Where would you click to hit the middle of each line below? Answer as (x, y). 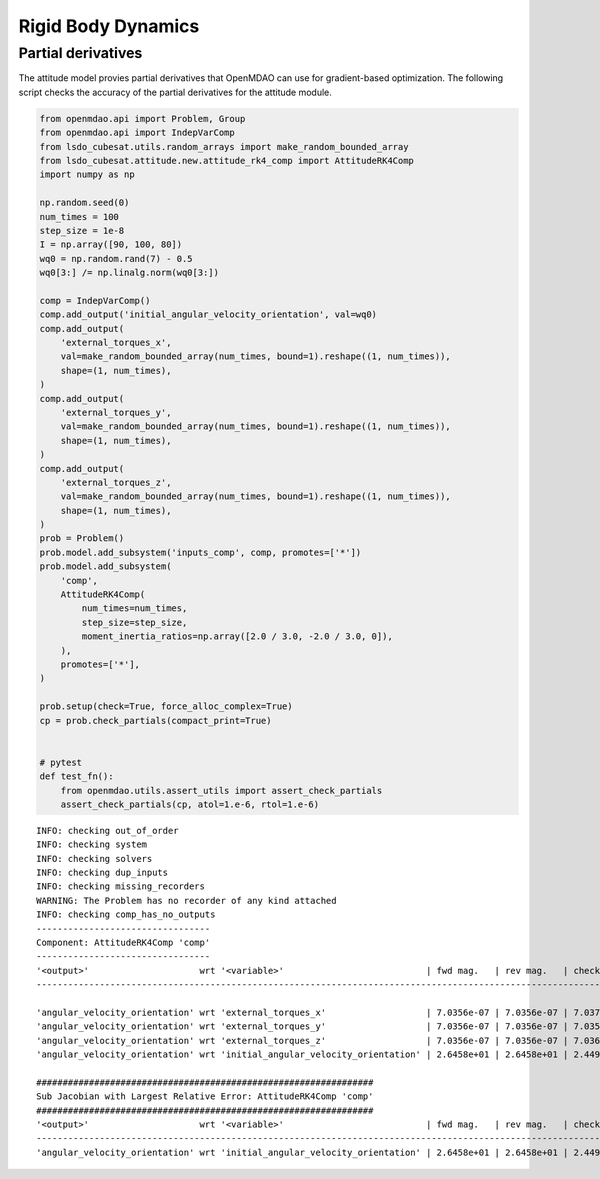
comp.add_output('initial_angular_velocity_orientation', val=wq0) (208, 314)
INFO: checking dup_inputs (102, 873)
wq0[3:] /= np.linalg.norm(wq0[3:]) (129, 273)
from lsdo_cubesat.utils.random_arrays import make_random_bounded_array (224, 146)
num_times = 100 (79, 216)
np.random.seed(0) (84, 203)
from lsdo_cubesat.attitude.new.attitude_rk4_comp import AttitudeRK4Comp (227, 160)
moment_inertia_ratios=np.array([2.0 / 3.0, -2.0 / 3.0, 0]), (237, 636)
